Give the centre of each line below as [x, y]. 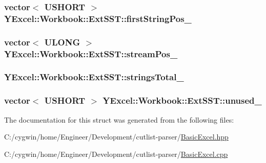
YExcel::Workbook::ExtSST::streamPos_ [91, 53]
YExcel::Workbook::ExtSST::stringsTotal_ [94, 77]
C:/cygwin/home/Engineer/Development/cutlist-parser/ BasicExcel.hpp [116, 137]
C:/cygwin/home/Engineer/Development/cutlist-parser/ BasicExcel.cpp [116, 154]
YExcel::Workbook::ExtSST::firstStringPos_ [98, 18]
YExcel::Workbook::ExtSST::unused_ [182, 100]
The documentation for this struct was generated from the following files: [119, 119]
